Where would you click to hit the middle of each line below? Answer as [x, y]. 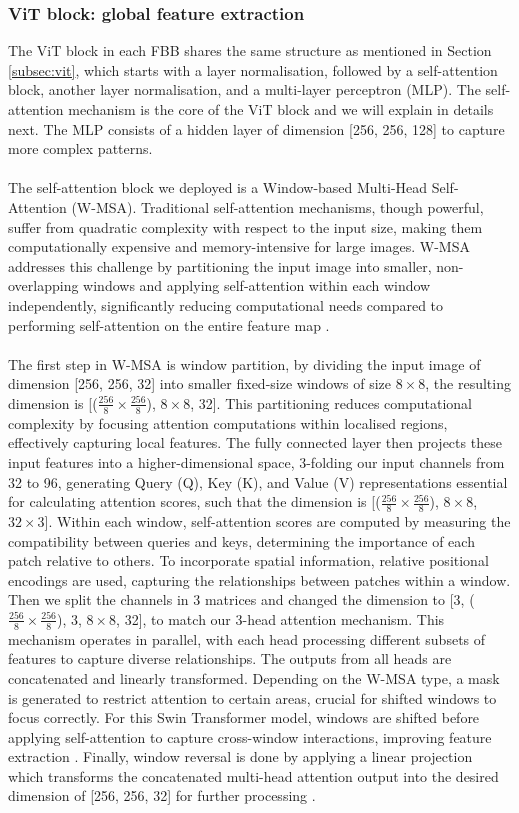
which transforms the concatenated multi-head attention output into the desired [253, 775]
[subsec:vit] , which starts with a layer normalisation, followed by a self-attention [253, 69]
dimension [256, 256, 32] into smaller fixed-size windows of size [200, 383]
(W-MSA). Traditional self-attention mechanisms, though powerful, [277, 206]
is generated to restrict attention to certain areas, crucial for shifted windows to [252, 697]
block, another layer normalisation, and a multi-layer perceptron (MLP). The [244, 89]
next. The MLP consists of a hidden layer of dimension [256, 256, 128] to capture [256, 128]
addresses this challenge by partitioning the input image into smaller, [220, 265]
